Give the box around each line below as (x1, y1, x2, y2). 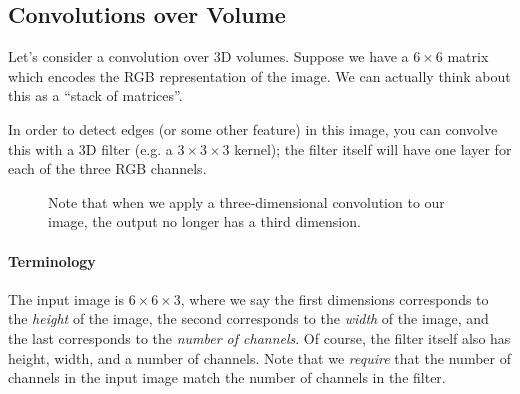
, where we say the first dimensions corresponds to (180, 288, 489, 309)
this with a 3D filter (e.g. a (8, 138, 173, 159)
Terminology (8, 250, 96, 271)
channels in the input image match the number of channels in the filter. (8, 367, 446, 388)
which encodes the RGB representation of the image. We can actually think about (8, 65, 511, 86)
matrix (447, 46, 489, 67)
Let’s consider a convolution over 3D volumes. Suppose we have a (8, 46, 409, 67)
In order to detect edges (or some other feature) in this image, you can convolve (8, 118, 498, 139)
